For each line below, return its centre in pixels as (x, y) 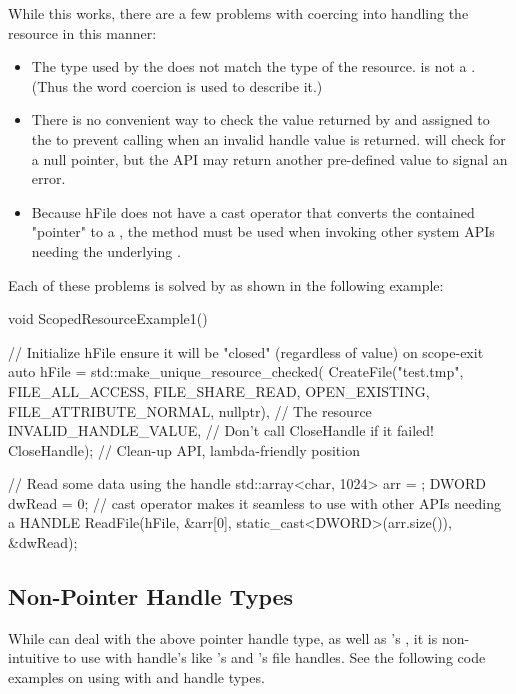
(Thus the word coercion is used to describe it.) (177, 85)
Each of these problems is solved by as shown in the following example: (226, 284)
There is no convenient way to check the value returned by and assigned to (260, 119)
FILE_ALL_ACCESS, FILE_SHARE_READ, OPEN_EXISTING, (219, 390)
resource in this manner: (82, 32)
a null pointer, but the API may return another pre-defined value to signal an (269, 158)
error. (48, 178)
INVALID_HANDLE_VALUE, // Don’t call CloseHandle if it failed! (221, 430)
